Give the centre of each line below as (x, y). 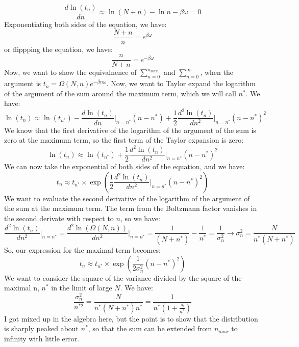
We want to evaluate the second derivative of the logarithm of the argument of (127, 198)
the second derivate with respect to (59, 218)
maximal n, (22, 288)
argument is (23, 83)
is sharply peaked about (42, 328)
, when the (217, 72)
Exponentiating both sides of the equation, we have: (85, 24)
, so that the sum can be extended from (150, 328)
